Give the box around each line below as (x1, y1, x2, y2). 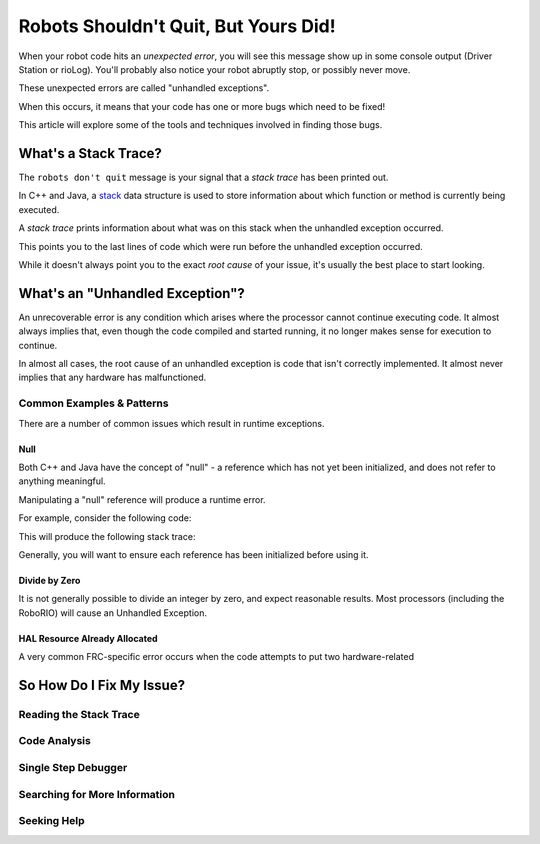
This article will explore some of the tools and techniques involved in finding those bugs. (18, 119, 383, 131)
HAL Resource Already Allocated (18, 632, 159, 644)
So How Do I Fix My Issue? (18, 676, 185, 694)
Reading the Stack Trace (18, 707, 140, 721)
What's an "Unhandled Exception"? (18, 285, 245, 302)
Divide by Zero (18, 574, 81, 586)
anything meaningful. (18, 475, 106, 487)
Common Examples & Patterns (18, 396, 169, 410)
